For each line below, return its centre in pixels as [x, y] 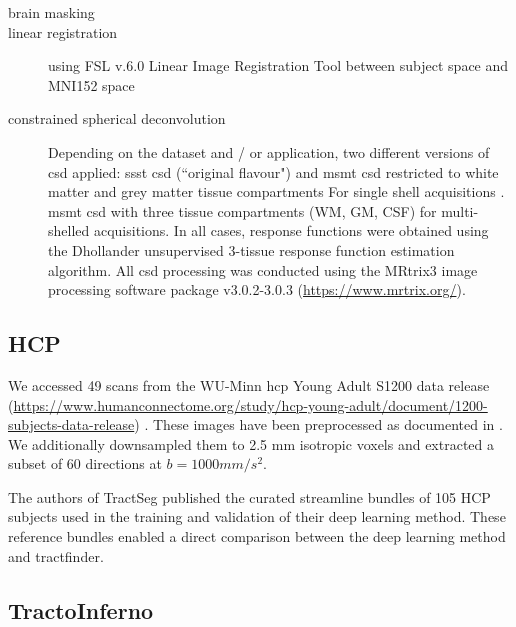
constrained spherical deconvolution [117, 118]
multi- [460, 210]
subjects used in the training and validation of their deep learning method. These [257, 516]
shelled [69, 230]
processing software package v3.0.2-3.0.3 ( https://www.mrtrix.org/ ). [257, 289]
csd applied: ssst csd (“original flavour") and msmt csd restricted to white [273, 171]
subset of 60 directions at [85, 463]
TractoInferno [81, 609]
